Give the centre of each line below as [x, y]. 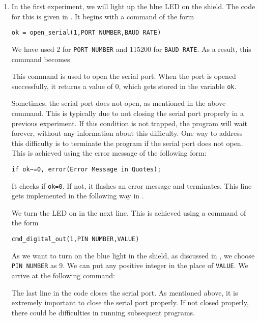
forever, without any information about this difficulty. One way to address [127, 133]
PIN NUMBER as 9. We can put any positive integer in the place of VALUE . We [130, 265]
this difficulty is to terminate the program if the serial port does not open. [127, 143]
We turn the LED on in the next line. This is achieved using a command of [129, 212]
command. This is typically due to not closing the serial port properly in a [128, 113]
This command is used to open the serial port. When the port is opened [124, 76]
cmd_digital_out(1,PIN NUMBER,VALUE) [75, 239]
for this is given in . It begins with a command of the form [103, 16]
